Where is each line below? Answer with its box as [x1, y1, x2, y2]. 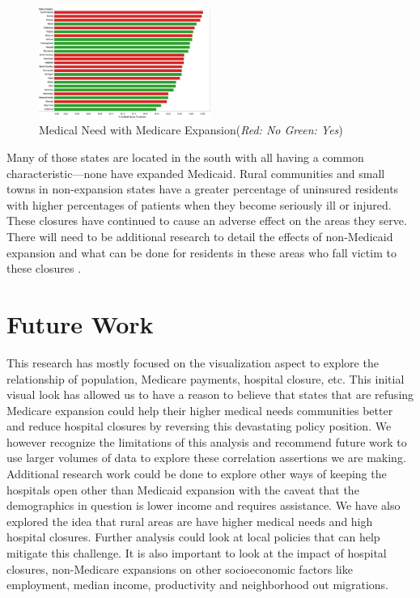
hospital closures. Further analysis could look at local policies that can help [6, 528, 380, 545]
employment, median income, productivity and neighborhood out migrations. [6, 576, 388, 593]
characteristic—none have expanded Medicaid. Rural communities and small [6, 164, 385, 181]
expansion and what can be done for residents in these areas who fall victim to [6, 244, 397, 261]
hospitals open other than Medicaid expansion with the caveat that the [6, 481, 359, 498]
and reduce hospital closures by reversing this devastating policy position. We [6, 418, 392, 435]
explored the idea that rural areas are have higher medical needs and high [6, 512, 373, 529]
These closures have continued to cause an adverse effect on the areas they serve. [6, 212, 407, 229]
